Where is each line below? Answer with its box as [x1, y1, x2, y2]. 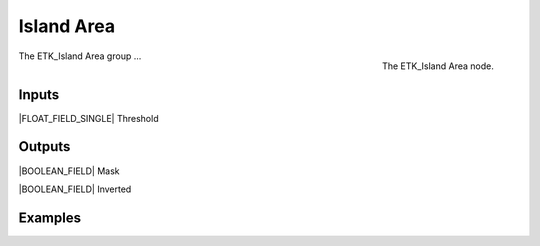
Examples [18, 209, 82, 226]
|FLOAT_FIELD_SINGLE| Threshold [18, 112, 159, 124]
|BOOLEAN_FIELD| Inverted [18, 183, 132, 195]
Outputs [18, 138, 71, 155]
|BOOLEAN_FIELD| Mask [18, 165, 120, 177]
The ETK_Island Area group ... [18, 50, 142, 62]
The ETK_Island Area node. [381, 60, 494, 72]
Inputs [18, 86, 60, 103]
